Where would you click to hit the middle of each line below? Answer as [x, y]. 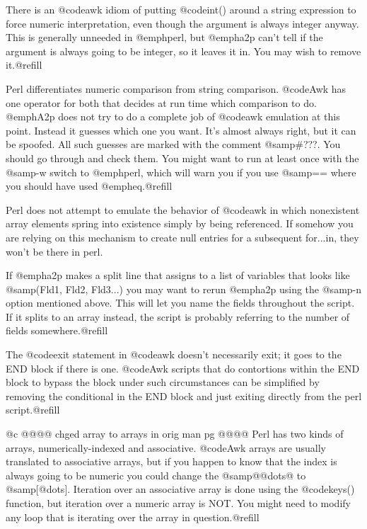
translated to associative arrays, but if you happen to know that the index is [171, 461]
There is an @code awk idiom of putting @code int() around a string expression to [181, 9]
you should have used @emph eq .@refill [89, 186]
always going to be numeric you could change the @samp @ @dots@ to [156, 475]
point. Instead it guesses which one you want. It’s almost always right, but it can [181, 130]
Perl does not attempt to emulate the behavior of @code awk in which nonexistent [183, 209]
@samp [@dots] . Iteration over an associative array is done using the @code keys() [180, 489]
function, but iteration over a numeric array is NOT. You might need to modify [178, 503]
